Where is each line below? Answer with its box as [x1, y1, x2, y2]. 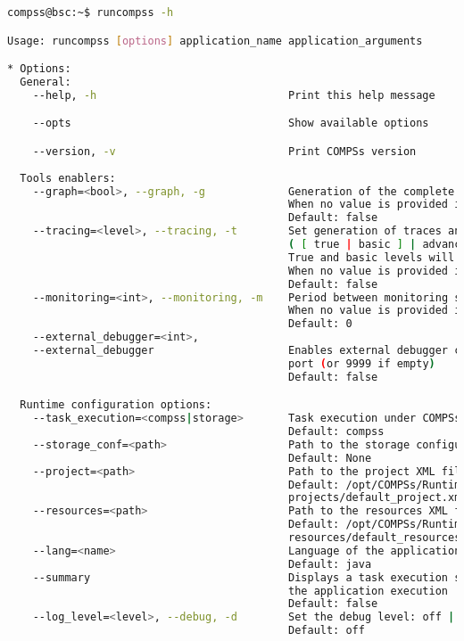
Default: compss [288, 425, 385, 439]
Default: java [288, 557, 372, 571]
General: [20, 75, 71, 88]
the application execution [288, 584, 448, 597]
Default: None [288, 451, 372, 464]
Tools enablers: [20, 171, 116, 185]
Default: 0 [288, 317, 352, 331]
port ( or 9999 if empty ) [288, 357, 435, 370]
